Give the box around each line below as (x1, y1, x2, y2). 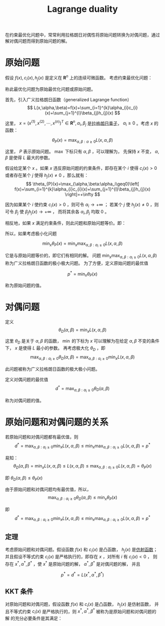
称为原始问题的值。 (5, 282, 44, 288)
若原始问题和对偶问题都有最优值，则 (5, 433, 79, 440)
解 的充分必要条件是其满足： (5, 616, 62, 622)
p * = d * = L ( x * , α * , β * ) (61, 571, 104, 578)
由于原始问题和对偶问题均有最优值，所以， (5, 486, 91, 492)
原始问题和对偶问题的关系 (5, 417, 109, 428)
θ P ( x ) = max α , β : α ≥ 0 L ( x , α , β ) (52, 137, 113, 144)
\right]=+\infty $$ (64, 192, 101, 197)
